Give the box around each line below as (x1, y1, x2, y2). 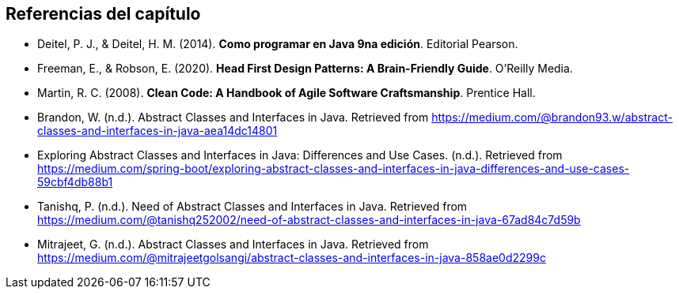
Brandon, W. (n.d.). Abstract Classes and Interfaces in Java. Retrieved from (37, 110, 429, 125)
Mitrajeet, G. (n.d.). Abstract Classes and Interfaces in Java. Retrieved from (37, 237, 429, 252)
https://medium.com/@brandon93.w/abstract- (431, 110, 673, 125)
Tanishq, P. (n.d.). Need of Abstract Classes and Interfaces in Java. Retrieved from (37, 200, 468, 214)
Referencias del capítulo (6, 4, 201, 24)
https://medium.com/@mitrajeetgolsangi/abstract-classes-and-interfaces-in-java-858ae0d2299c (37, 251, 546, 265)
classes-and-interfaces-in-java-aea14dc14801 (37, 124, 278, 138)
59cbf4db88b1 (37, 175, 113, 189)
